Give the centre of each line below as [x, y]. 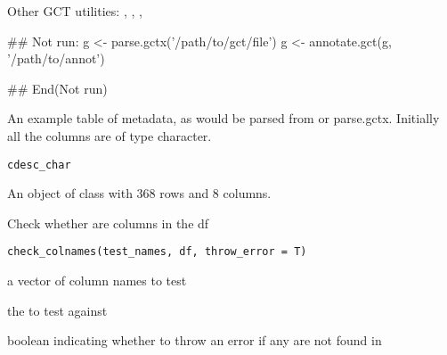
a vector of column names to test [97, 281]
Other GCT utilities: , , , [75, 11]
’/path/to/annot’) [56, 58]
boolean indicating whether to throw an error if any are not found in [195, 340]
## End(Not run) [57, 88]
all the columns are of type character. [110, 135]
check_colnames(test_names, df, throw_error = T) [157, 252]
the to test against [57, 310]
